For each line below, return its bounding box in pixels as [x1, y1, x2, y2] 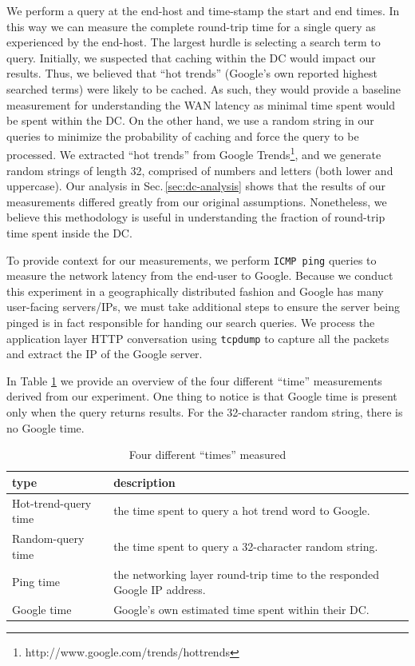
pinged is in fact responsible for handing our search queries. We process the [6, 314, 375, 330]
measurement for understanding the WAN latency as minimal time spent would [6, 96, 395, 113]
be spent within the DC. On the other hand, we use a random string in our [6, 112, 374, 129]
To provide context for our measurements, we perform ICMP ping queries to [6, 251, 377, 268]
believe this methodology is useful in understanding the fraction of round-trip [6, 209, 385, 225]
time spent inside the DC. [6, 224, 132, 241]
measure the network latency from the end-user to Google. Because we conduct [6, 267, 393, 284]
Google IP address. [113, 581, 206, 598]
